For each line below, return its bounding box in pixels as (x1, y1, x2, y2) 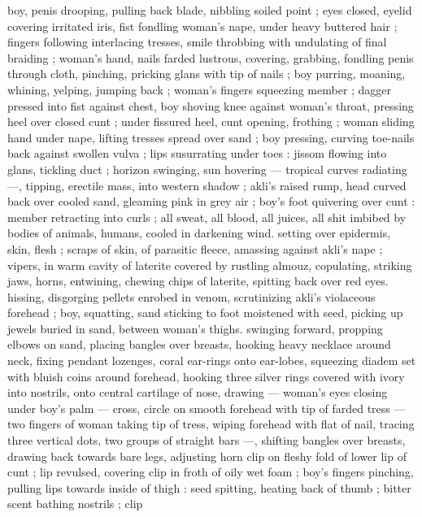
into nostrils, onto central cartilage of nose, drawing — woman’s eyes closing (7, 384, 388, 401)
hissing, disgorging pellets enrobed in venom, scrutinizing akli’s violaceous (7, 288, 376, 305)
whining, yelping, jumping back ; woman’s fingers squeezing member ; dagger (7, 80, 392, 98)
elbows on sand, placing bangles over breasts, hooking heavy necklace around (7, 336, 391, 353)
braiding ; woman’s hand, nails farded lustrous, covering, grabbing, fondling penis (7, 49, 414, 66)
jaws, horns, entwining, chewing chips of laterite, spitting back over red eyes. (7, 272, 389, 289)
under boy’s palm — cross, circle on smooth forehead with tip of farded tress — (7, 399, 406, 416)
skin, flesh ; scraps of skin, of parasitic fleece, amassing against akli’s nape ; (7, 240, 383, 257)
